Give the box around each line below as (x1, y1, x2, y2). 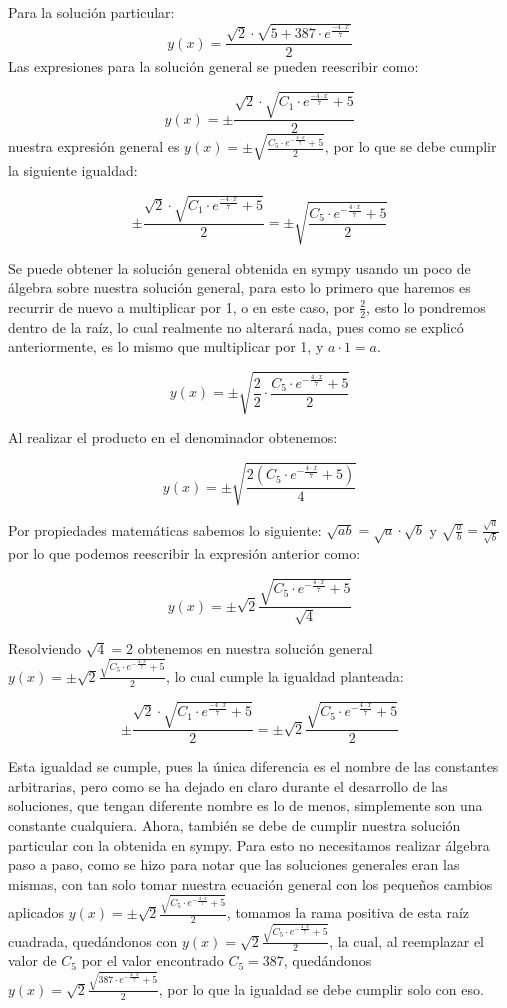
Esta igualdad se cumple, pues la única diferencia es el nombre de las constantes (8, 756, 499, 777)
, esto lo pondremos (366, 296, 486, 317)
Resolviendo (8, 637, 81, 658)
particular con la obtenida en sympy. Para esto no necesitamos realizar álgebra (8, 834, 490, 855)
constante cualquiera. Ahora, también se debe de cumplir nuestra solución (8, 815, 461, 835)
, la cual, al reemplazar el (329, 930, 484, 951)
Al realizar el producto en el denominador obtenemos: (8, 427, 338, 448)
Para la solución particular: (8, 2, 175, 22)
